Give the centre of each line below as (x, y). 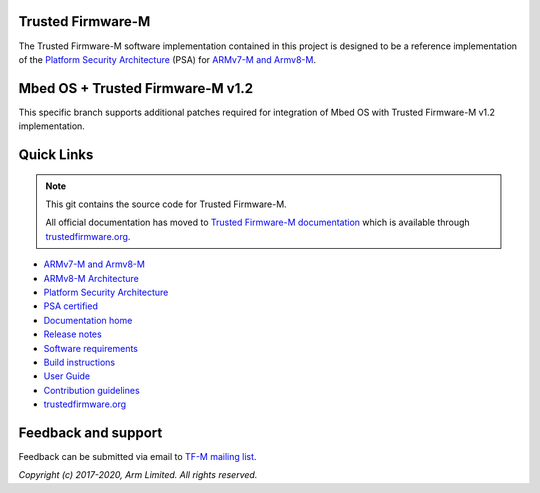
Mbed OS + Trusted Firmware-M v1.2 (136, 88)
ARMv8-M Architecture (91, 278)
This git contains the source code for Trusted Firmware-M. (166, 204)
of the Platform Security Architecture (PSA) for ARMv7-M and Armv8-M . (167, 59)
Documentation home (88, 320)
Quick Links (56, 155)
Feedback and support (90, 432)
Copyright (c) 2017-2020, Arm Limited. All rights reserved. (138, 475)
